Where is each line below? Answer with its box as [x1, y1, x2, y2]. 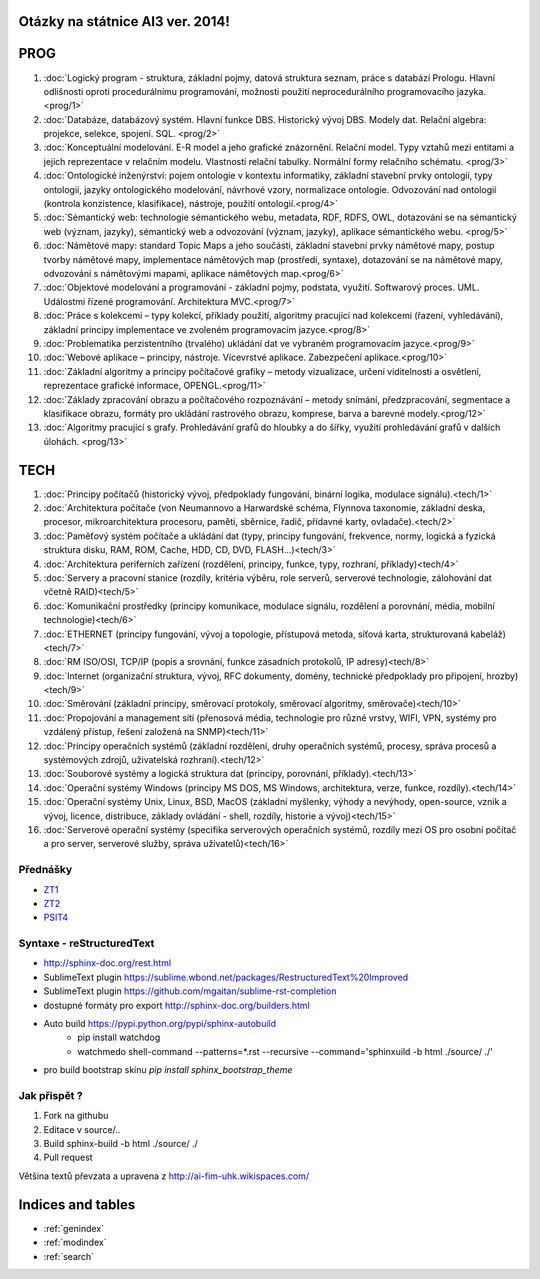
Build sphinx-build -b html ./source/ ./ [43, 1138, 199, 1150]
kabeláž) [470, 628, 507, 640]
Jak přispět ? [18, 1088, 84, 1102]
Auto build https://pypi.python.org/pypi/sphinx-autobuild [43, 1017, 277, 1029]
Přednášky [18, 863, 73, 877]
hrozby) [486, 670, 519, 682]
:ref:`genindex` [43, 1222, 105, 1234]
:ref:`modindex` [43, 1236, 107, 1249]
